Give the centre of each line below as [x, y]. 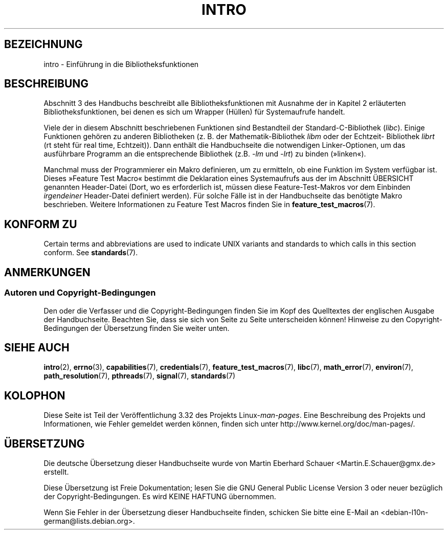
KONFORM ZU [41, 224]
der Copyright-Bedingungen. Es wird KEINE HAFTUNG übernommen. [160, 497]
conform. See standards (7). [91, 253]
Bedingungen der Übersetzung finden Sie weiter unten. [137, 328]
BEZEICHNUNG [43, 44]
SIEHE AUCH [37, 347]
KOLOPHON [35, 395]
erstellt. [56, 472]
